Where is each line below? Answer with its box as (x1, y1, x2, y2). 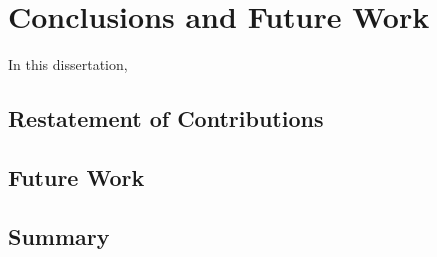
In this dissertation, (8, 54, 128, 75)
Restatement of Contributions (8, 103, 324, 134)
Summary (8, 220, 110, 251)
